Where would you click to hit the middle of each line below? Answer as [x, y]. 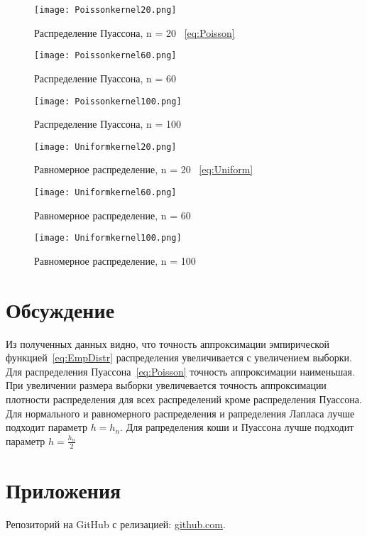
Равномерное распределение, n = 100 [115, 260]
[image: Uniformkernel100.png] [108, 238]
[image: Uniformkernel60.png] [105, 192]
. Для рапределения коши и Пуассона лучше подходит [237, 427]
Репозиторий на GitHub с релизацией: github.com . [116, 524]
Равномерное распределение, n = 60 [113, 215]
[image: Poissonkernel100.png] [108, 101]
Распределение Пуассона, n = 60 [105, 78]
